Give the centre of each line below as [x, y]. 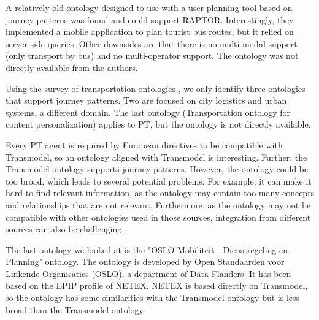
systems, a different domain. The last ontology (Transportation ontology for [148, 112]
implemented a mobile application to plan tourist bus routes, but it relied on [150, 32]
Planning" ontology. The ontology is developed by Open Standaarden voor [145, 261]
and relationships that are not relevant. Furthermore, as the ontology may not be [158, 204]
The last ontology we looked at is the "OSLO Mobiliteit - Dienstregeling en [147, 249]
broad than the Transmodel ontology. [75, 309]
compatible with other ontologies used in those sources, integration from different [158, 217]
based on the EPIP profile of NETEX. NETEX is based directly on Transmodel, [157, 285]
